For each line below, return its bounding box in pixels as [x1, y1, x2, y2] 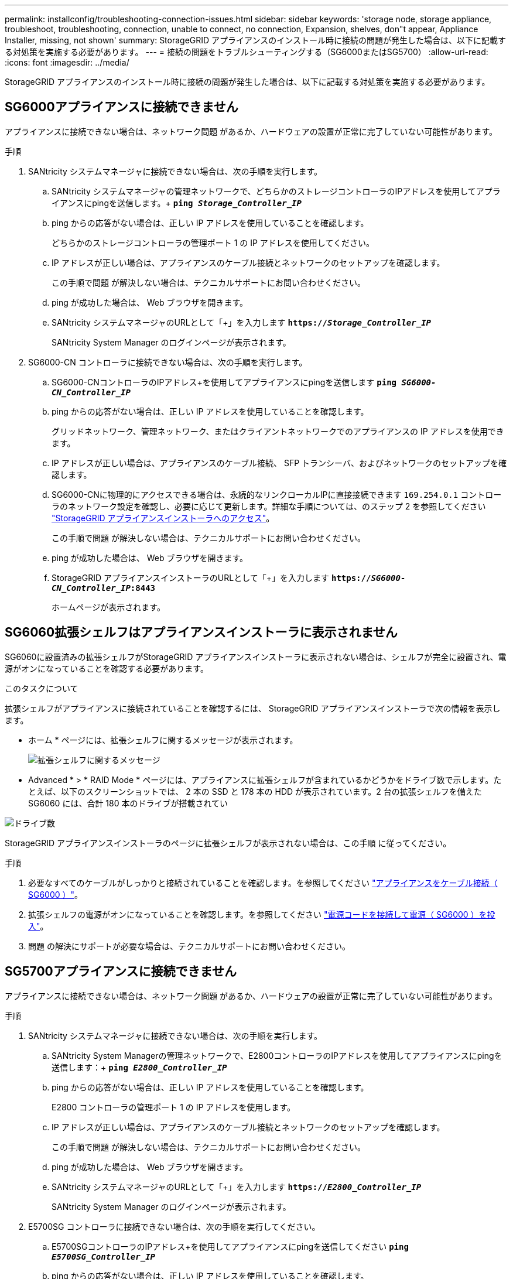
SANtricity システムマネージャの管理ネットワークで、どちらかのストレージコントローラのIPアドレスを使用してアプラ [52, 186, 501, 196]
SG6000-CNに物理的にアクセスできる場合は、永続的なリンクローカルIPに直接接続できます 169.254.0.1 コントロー [52, 489, 502, 500]
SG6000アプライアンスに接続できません [5, 100, 238, 115]
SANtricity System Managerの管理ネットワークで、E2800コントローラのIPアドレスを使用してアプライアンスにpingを [52, 1050, 502, 1061]
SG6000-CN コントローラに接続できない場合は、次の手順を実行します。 [28, 357, 307, 367]
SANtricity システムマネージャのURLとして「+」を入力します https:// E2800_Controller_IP [52, 1181, 422, 1192]
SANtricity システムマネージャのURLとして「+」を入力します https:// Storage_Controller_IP [52, 317, 431, 327]
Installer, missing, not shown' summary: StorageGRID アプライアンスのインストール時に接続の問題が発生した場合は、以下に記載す [5, 35, 506, 45]
